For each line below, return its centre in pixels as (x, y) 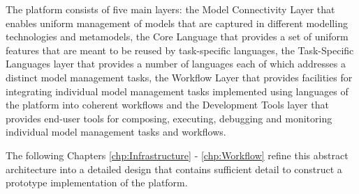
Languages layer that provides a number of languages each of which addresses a (176, 64)
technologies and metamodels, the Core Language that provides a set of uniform (177, 37)
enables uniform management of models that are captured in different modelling (177, 23)
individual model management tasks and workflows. (116, 132)
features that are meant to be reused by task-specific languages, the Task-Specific (180, 50)
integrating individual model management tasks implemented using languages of (177, 91)
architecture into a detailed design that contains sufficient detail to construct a (174, 169)
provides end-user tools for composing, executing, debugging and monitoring (169, 118)
